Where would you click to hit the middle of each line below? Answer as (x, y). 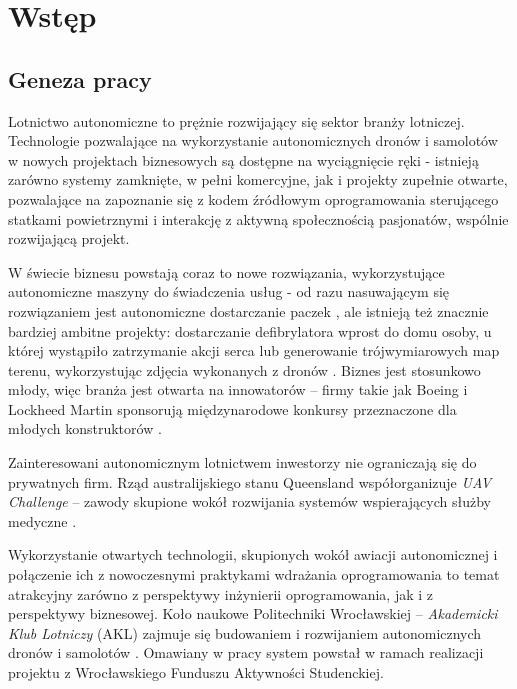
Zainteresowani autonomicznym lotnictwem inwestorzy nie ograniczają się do (242, 462)
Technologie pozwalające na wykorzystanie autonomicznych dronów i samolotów (253, 140)
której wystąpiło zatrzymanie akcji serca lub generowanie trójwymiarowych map (254, 350)
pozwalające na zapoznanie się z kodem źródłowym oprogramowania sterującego (253, 198)
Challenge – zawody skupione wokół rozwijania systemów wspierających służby (249, 501)
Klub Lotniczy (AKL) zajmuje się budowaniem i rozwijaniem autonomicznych (245, 632)
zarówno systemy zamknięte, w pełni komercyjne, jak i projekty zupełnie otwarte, (258, 179)
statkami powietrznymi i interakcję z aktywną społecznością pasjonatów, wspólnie (258, 218)
